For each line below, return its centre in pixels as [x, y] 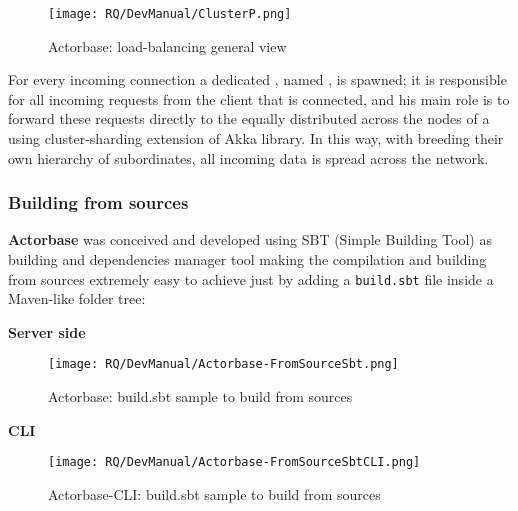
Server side [47, 331]
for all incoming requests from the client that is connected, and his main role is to [259, 98]
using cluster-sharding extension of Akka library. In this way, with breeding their [256, 138]
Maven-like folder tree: [77, 298]
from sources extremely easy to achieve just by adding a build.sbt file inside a [251, 278]
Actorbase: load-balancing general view [167, 45]
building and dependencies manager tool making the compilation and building [247, 259]
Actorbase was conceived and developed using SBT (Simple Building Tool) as [250, 239]
